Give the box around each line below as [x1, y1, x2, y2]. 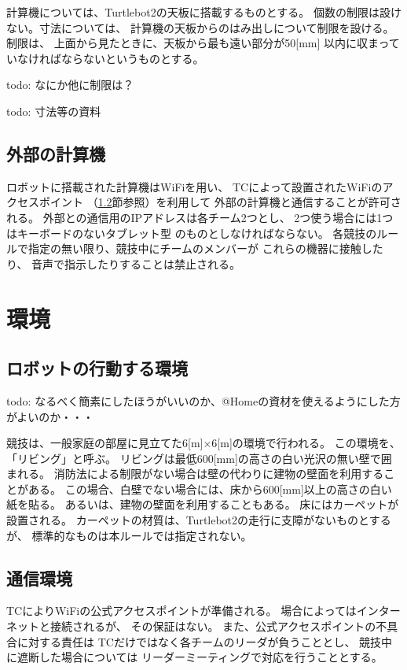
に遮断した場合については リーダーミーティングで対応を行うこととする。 [6, 649, 383, 665]
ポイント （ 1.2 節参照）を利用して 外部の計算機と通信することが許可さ [38, 194, 401, 210]
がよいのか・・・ [6, 408, 94, 424]
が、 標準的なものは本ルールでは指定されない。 [6, 527, 252, 543]
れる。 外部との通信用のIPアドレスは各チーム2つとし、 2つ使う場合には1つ [6, 209, 394, 225]
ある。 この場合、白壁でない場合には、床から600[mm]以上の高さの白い [27, 480, 392, 497]
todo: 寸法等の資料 [6, 102, 101, 119]
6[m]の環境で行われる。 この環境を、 [211, 435, 401, 451]
